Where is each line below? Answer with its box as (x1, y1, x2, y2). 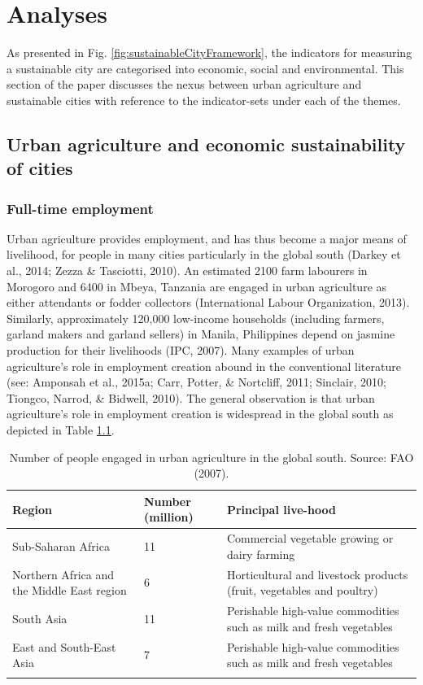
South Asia (12, 609, 68, 626)
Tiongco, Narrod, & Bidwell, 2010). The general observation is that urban (7, 389, 375, 406)
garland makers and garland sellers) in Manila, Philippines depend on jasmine (7, 325, 395, 342)
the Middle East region (12, 582, 127, 599)
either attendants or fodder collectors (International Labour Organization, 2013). (7, 294, 410, 311)
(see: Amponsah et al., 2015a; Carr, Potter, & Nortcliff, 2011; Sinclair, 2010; (7, 373, 386, 390)
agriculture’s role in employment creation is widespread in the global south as (7, 405, 394, 422)
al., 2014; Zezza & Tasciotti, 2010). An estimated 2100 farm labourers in (7, 262, 368, 279)
